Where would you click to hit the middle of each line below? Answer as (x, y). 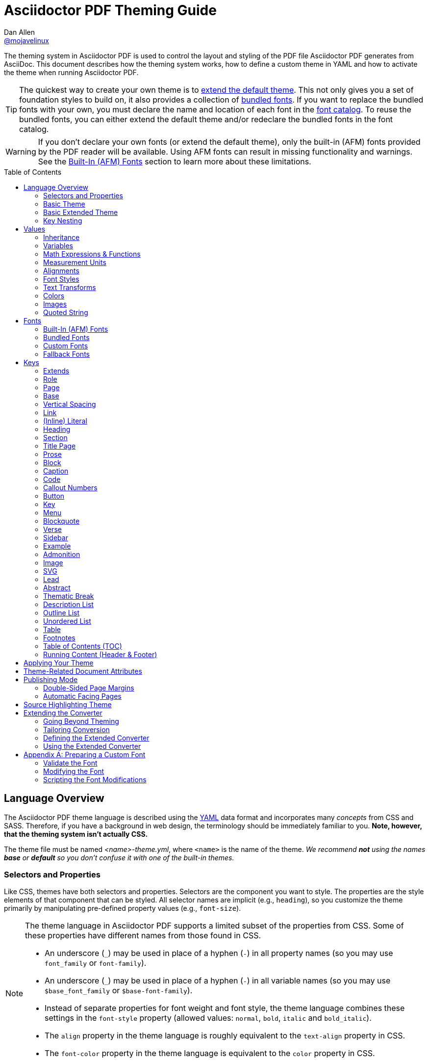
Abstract (57, 587)
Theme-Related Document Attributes (83, 671)
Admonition (62, 554)
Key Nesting (63, 220)
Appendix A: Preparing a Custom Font (85, 754)
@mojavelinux (26, 40)
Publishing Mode (51, 679)
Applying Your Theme (59, 663)
